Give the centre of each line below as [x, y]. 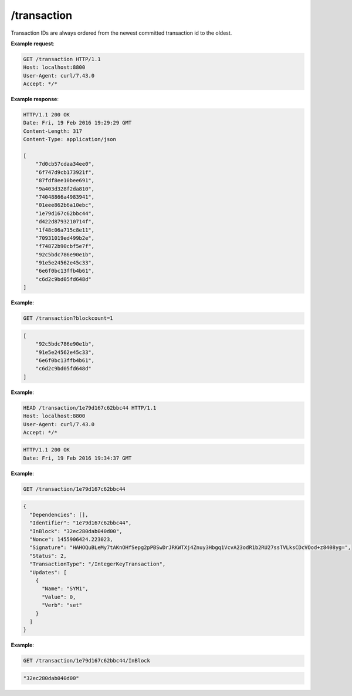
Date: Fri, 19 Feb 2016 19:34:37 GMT [77, 458]
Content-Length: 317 [53, 131]
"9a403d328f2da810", [65, 189]
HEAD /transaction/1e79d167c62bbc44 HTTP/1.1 [90, 408]
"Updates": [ [48, 572]
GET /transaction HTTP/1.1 [62, 59]
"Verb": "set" [62, 605]
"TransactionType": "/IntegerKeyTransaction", [98, 564]
